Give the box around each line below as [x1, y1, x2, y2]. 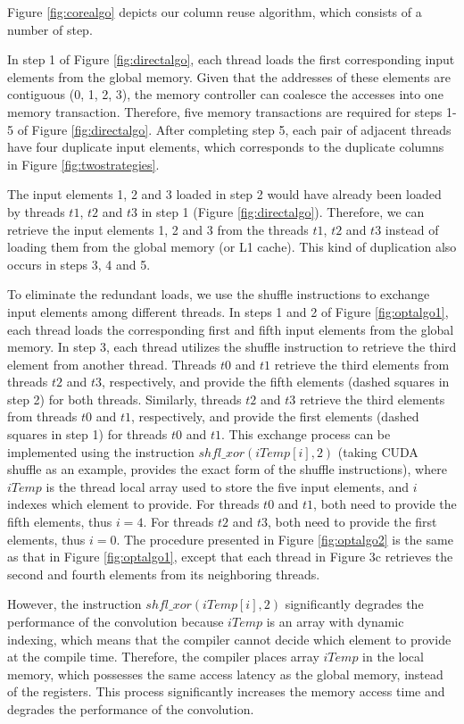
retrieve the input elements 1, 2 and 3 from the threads [7, 220, 309, 238]
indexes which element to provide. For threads [7, 495, 260, 513]
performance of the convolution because [7, 612, 224, 630]
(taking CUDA [337, 442, 418, 461]
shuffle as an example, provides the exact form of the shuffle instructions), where [7, 460, 447, 479]
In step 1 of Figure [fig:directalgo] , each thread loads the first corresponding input [7, 50, 455, 69]
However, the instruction [7, 595, 142, 613]
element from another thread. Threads [7, 354, 217, 373]
